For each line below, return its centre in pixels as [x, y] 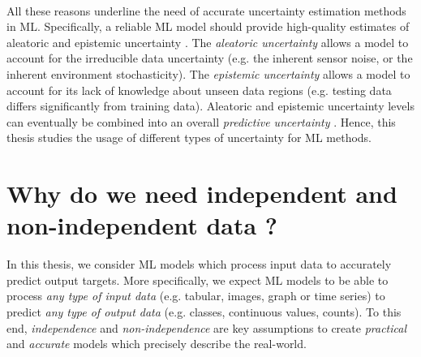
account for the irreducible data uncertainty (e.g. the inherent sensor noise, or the [210, 58]
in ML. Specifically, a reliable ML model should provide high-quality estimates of [208, 26]
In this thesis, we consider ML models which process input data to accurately [199, 264]
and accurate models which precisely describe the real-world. [157, 344]
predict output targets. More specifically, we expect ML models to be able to [198, 280]
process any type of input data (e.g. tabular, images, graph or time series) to [196, 296]
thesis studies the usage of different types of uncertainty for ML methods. [189, 138]
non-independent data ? [142, 225]
